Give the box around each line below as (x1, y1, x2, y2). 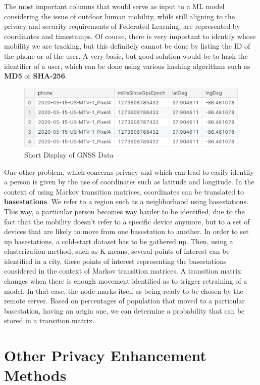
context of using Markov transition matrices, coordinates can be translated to (4, 186, 244, 197)
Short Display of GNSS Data (24, 149, 114, 160)
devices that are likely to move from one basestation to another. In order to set (4, 226, 249, 237)
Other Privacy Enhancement (4, 345, 207, 366)
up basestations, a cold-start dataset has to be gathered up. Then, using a (4, 236, 233, 246)
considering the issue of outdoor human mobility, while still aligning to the (4, 11, 235, 21)
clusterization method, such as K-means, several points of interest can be (4, 246, 230, 256)
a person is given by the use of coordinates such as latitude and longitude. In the (4, 176, 254, 187)
